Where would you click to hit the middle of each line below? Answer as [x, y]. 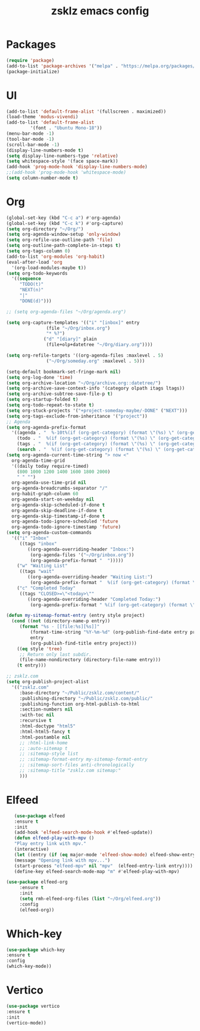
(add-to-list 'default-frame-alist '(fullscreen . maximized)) [86, 112]
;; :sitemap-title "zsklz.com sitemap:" [70, 771]
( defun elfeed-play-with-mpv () [54, 838]
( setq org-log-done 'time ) [40, 377]
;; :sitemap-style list [49, 754]
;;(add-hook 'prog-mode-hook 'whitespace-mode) [66, 172]
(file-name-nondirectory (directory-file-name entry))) [90, 660]
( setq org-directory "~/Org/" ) [45, 229]
